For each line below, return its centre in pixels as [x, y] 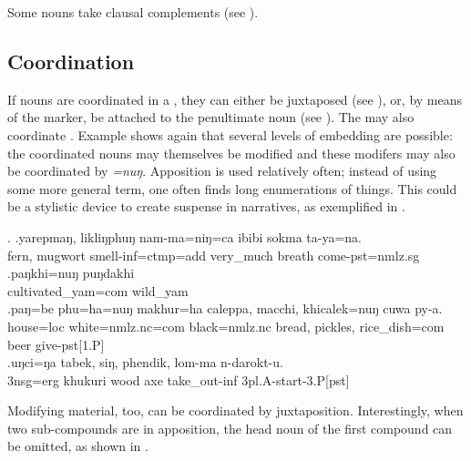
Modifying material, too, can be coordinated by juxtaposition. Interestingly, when [235, 410]
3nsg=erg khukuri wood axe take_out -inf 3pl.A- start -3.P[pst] [179, 379]
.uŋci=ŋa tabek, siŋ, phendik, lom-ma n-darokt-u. [145, 362]
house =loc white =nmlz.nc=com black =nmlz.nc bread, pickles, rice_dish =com [226, 326]
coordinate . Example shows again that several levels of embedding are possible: [230, 134]
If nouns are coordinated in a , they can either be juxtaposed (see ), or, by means [235, 99]
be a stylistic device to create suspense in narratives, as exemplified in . [206, 206]
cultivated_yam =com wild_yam [98, 290]
